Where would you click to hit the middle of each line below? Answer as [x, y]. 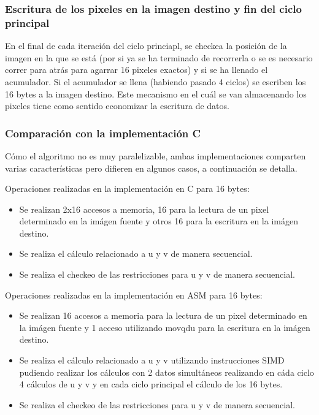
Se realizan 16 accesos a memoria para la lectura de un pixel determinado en [163, 315]
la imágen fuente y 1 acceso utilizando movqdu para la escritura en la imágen [165, 327]
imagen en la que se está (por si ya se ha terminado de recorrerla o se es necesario [159, 57]
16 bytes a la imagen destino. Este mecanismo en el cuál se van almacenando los [156, 93]
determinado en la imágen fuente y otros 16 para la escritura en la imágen [159, 221]
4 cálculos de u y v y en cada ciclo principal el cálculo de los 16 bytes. [151, 384]
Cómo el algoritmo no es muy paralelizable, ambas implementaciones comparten [156, 155]
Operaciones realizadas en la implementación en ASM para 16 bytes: [134, 295]
